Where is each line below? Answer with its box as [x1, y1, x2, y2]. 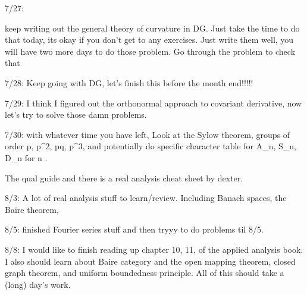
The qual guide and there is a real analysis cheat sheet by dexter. [5, 171, 243, 184]
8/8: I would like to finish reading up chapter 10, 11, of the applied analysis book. [5, 243, 303, 255]
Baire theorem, [5, 203, 59, 215]
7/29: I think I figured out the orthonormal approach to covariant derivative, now [5, 96, 302, 109]
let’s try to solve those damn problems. [5, 108, 147, 121]
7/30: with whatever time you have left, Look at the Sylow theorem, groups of [5, 128, 290, 140]
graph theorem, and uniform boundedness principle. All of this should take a [5, 266, 284, 279]
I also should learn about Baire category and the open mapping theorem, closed [5, 255, 296, 267]
